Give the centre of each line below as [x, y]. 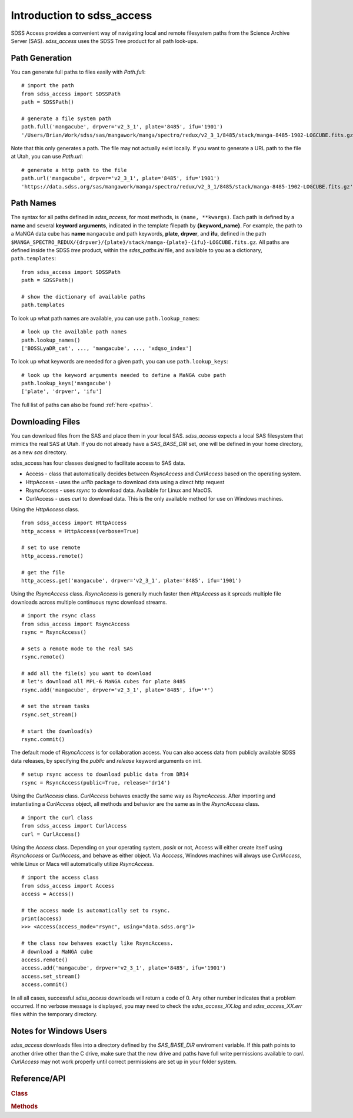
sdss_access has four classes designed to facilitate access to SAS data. [98, 463]
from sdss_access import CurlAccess [74, 826]
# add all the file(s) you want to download [87, 673]
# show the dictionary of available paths [84, 297]
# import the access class [60, 877]
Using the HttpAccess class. [45, 509]
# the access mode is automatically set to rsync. [96, 910]
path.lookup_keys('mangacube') [66, 383]
